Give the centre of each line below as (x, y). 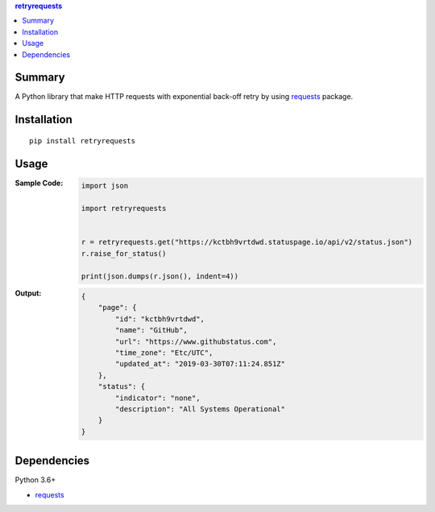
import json (105, 186)
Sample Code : (39, 183)
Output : (28, 293)
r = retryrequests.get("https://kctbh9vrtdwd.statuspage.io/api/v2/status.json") (247, 242)
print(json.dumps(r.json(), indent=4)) (160, 276)
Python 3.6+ (35, 480)
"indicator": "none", (158, 398)
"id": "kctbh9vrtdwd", (160, 319)
